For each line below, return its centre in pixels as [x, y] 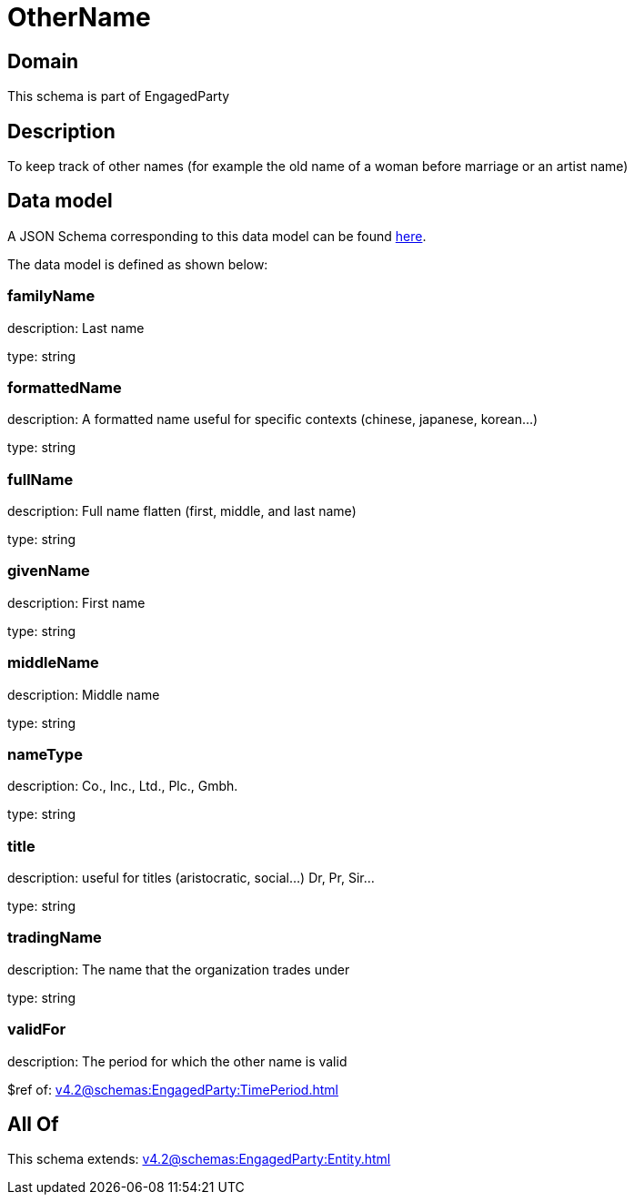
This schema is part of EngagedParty [119, 96]
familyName [51, 296]
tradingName [55, 938]
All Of [33, 1125]
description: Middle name [84, 694]
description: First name [76, 602]
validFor [37, 1030]
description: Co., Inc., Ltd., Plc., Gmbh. [123, 786]
